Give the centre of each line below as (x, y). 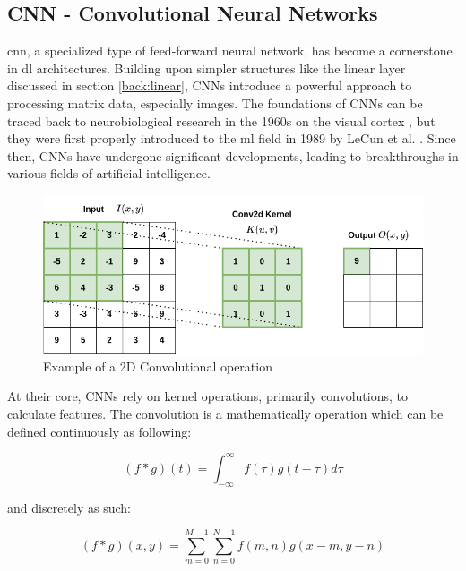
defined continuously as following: (99, 431)
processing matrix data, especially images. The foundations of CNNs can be (215, 102)
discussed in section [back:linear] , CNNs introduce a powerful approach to (210, 85)
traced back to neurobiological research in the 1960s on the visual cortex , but (221, 120)
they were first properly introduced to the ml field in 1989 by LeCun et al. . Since (232, 138)
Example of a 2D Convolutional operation (158, 366)
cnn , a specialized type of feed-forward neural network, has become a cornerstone (230, 51)
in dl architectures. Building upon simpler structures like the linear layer (207, 68)
